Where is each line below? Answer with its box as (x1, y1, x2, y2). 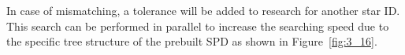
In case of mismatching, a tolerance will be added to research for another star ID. (6, 2, 400, 18)
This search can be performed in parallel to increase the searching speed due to (6, 17, 389, 34)
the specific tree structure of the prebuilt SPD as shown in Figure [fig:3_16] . (6, 33, 377, 49)
